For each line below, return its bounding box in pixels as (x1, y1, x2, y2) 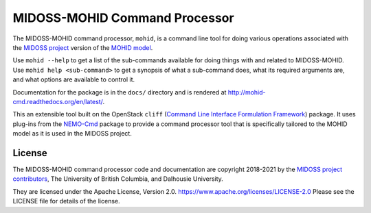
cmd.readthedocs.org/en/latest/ (12, 97, 103, 105)
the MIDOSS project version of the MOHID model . (12, 43, 153, 51)
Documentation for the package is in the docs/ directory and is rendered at (12, 88, 227, 96)
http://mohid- (227, 88, 266, 96)
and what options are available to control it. (12, 75, 135, 84)
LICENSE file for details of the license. (12, 197, 120, 205)
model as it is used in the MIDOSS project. (12, 129, 132, 138)
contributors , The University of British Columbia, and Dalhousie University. (12, 175, 223, 183)
